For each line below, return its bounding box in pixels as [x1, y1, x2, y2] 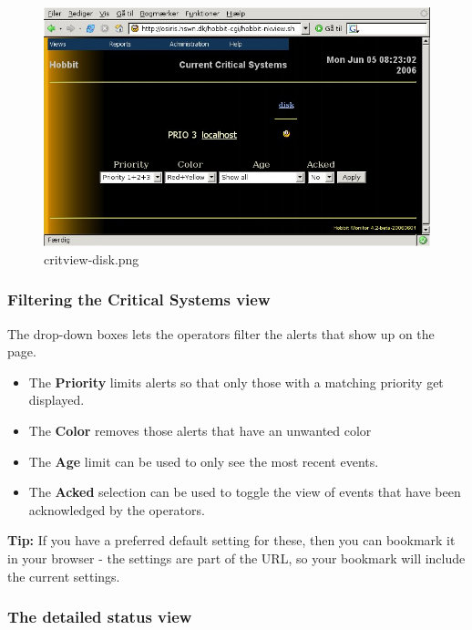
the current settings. [7, 566, 120, 585]
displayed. [28, 390, 85, 409]
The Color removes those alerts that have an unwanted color [28, 420, 372, 439]
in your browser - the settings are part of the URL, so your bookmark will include [7, 548, 466, 567]
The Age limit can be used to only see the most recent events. [28, 451, 379, 470]
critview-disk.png [44, 249, 139, 268]
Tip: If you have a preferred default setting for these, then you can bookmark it [7, 531, 456, 550]
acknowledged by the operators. [28, 500, 205, 519]
